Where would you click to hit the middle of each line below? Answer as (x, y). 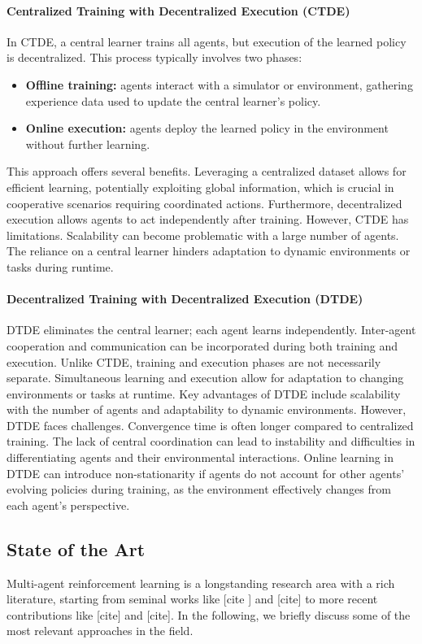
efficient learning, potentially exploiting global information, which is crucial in (200, 187)
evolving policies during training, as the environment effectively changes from (199, 489)
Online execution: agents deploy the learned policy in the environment (207, 128)
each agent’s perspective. (68, 505)
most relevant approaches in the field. (100, 631)
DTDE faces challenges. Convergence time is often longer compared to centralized (210, 425)
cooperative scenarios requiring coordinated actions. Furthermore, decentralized (204, 203)
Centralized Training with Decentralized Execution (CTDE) (178, 10)
